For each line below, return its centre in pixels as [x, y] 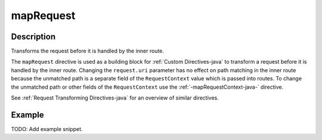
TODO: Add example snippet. [47, 129]
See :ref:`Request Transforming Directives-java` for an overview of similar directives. [115, 98]
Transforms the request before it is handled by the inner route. [87, 51]
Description [33, 37]
